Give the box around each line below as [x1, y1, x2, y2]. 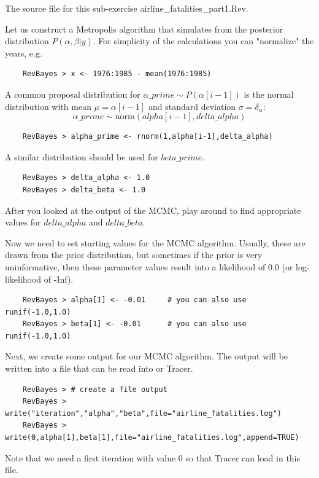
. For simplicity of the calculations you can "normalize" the [93, 34, 314, 47]
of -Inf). [44, 272, 74, 285]
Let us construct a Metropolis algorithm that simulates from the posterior [5, 22, 283, 35]
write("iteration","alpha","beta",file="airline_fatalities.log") [5, 409, 282, 418]
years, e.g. [5, 46, 42, 59]
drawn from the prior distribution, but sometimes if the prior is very [5, 248, 263, 261]
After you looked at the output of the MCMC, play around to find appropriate [5, 203, 301, 216]
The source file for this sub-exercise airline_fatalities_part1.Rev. [5, 2, 248, 14]
